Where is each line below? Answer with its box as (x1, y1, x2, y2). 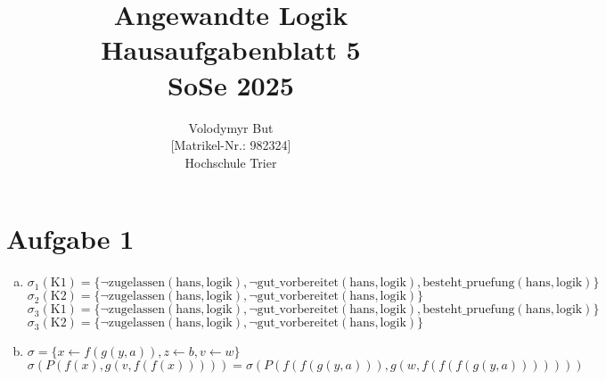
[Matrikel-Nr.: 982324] (170, 136, 291, 154)
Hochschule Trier (184, 153, 277, 171)
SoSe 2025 (168, 66, 294, 103)
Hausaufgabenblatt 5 (101, 31, 361, 68)
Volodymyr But (188, 118, 274, 136)
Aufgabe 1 (6, 220, 135, 257)
